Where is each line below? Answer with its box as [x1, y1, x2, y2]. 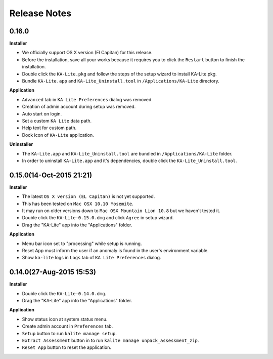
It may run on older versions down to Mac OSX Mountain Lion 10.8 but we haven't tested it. [22, 208, 220, 214]
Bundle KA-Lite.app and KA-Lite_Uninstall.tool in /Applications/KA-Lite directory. [22, 78, 219, 84]
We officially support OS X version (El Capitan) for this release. [22, 50, 153, 56]
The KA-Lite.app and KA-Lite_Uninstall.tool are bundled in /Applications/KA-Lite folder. [22, 150, 233, 156]
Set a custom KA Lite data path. [22, 117, 92, 124]
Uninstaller [9, 141, 33, 147]
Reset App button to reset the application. [22, 344, 111, 350]
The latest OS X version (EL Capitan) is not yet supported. [22, 193, 155, 200]
